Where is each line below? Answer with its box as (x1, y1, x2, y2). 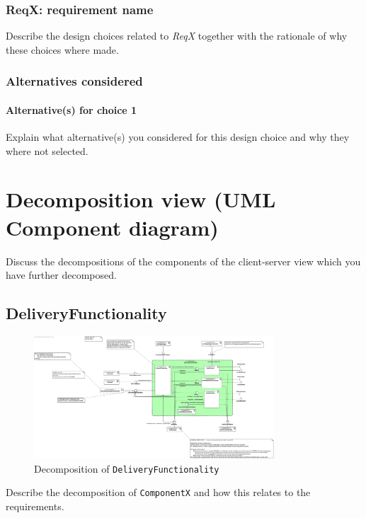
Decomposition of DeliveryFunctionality (34, 461, 219, 476)
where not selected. (6, 143, 88, 158)
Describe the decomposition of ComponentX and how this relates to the (6, 485, 311, 500)
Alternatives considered (6, 72, 143, 90)
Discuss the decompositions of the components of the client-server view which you (6, 253, 361, 268)
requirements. (6, 499, 64, 514)
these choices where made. (6, 42, 119, 57)
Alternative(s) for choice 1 (6, 102, 137, 117)
